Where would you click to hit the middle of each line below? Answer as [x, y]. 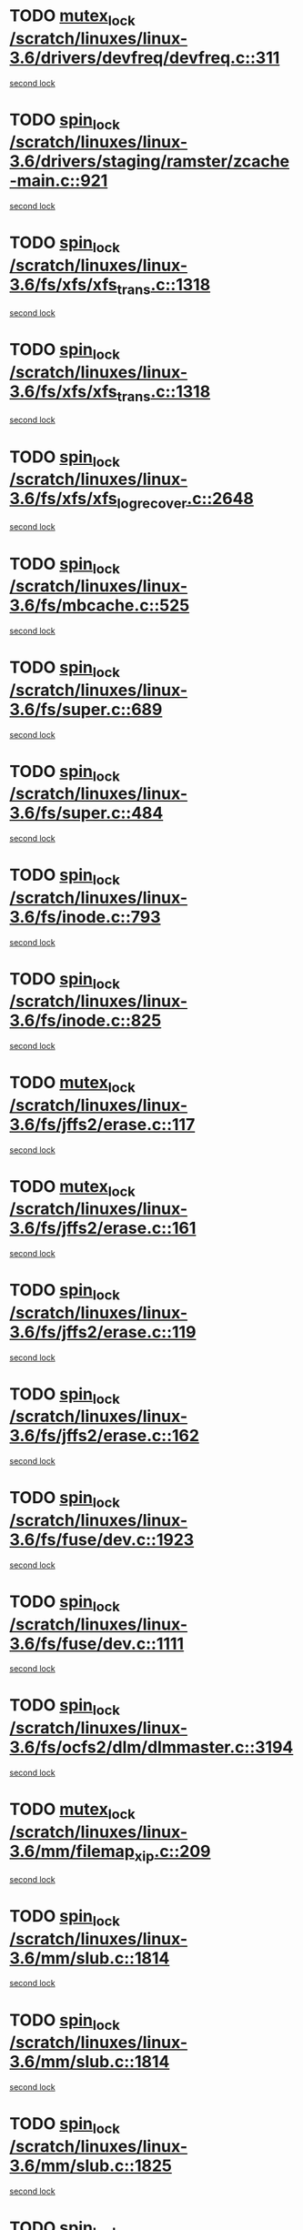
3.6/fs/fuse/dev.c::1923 [102, 1539]
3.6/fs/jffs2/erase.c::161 [103, 1228]
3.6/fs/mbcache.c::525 [100, 605]
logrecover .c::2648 [186, 500]
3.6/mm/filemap [72, 1851]
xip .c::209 [172, 1853]
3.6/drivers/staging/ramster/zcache [149, 161]
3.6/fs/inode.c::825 [86, 1021]
